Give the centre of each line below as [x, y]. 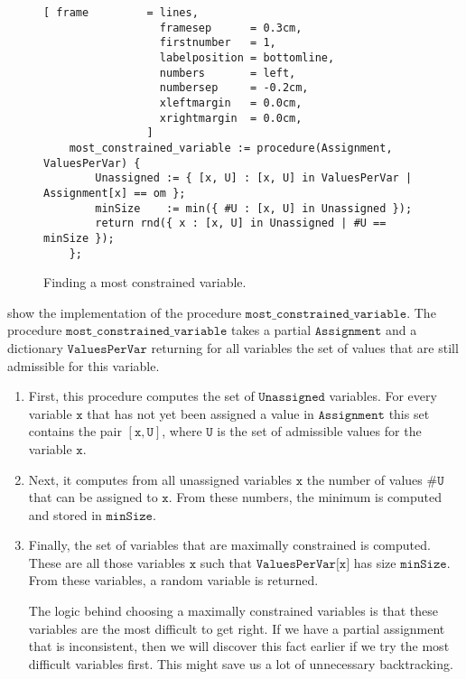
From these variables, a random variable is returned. [173, 580]
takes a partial [271, 330]
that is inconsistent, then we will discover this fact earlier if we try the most [239, 646]
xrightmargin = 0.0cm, [231, 118]
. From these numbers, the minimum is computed [305, 497]
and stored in [65, 514]
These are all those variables [107, 562]
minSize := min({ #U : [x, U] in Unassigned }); [254, 208]
